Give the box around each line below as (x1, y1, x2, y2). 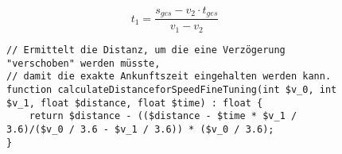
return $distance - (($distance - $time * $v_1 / (29, 110, 297, 122)
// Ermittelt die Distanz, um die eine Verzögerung (6, 44, 286, 56)
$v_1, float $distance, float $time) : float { (6, 97, 263, 109)
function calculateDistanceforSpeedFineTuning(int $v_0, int (6, 83, 337, 95)
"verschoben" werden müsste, (6, 57, 161, 69)
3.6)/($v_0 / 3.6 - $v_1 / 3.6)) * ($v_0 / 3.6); (6, 123, 274, 135)
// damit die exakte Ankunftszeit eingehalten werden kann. (6, 71, 332, 83)
